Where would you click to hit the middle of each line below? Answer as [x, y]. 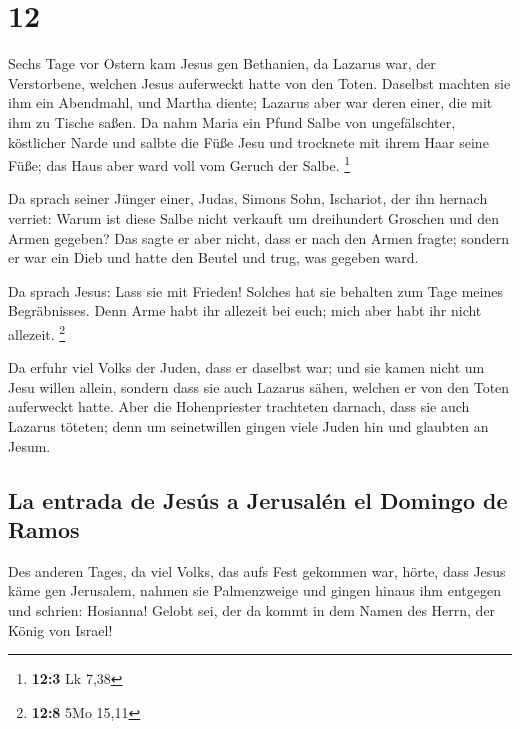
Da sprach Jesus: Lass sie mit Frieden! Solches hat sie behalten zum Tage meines [255, 290]
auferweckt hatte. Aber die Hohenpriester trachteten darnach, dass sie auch [239, 406]
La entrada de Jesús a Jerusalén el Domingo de [258, 499]
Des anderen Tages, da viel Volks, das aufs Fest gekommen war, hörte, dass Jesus [257, 570]
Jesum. [29, 445]
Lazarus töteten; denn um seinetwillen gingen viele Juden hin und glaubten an [248, 425]
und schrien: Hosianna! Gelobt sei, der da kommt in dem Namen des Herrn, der [252, 609]
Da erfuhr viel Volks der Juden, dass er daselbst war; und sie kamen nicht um [246, 367]
